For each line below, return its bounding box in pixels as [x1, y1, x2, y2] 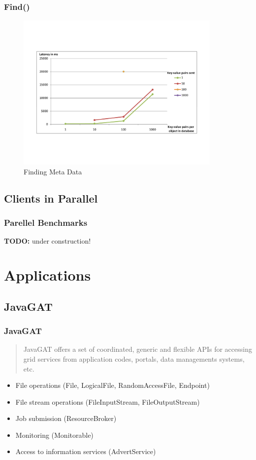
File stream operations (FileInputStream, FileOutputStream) [15, 396, 200, 407]
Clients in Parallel [4, 190, 98, 206]
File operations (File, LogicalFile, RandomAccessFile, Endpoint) [15, 380, 210, 390]
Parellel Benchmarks [4, 216, 88, 229]
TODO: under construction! [4, 236, 91, 246]
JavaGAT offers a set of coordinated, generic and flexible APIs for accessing [23, 344, 252, 354]
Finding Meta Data [24, 166, 82, 176]
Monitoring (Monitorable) [15, 429, 94, 440]
